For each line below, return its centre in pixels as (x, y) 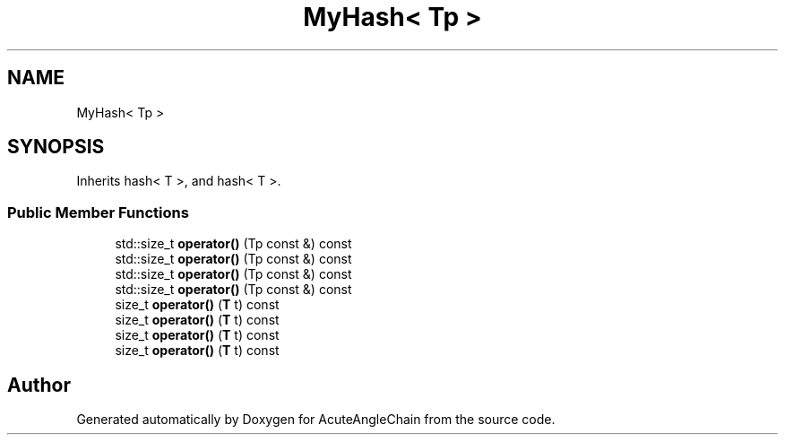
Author (39, 385)
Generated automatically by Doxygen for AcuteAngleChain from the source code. (316, 420)
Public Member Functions (98, 212)
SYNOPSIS (56, 147)
